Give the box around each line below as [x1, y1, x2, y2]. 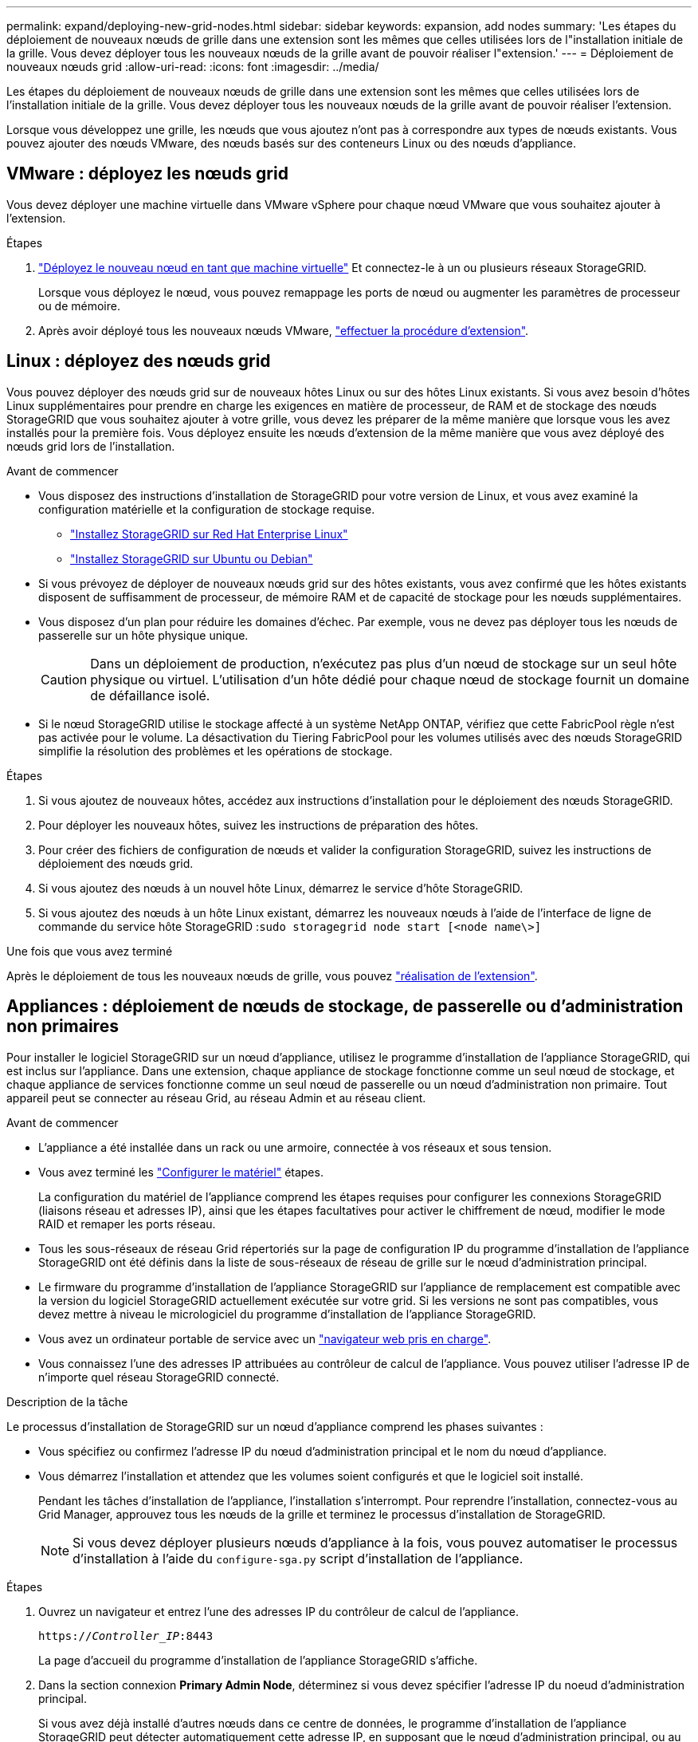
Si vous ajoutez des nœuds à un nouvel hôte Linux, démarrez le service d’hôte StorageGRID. [38, 881, 523, 895]
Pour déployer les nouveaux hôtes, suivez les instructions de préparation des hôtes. [38, 818, 479, 832]
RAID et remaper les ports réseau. [38, 1216, 216, 1231]
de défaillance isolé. [90, 687, 210, 703]
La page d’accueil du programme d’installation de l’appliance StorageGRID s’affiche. [38, 1653, 478, 1667]
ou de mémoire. [38, 298, 120, 313]
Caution [41, 671, 88, 688]
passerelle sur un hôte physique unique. [38, 628, 249, 642]
